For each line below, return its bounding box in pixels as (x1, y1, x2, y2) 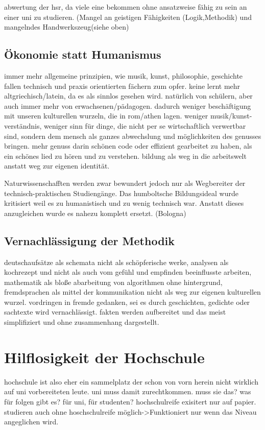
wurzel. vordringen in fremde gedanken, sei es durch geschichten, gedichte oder (4, 296, 250, 307)
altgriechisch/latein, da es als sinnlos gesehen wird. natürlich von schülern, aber (4, 90, 253, 101)
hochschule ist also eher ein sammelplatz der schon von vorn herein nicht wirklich (4, 376, 258, 387)
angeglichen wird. (4, 416, 59, 427)
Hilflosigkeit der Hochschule (4, 346, 205, 367)
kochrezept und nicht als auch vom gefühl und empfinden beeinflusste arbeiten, (4, 267, 252, 277)
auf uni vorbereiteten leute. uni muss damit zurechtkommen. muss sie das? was (4, 386, 251, 397)
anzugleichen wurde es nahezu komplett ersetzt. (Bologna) (4, 207, 186, 218)
